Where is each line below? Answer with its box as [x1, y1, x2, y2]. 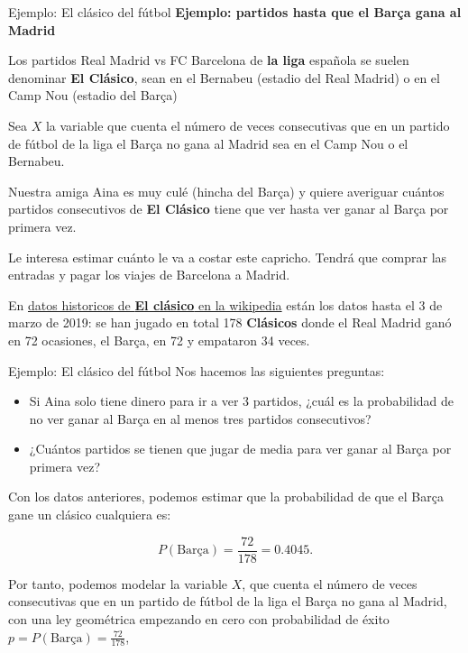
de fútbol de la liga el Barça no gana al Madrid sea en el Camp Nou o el [8, 133, 408, 152]
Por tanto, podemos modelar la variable [8, 574, 228, 593]
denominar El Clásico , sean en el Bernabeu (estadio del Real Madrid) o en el [8, 68, 440, 87]
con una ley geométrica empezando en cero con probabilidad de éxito [8, 609, 390, 628]
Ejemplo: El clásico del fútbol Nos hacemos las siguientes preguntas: [8, 361, 385, 380]
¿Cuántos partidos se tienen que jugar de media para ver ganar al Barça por [29, 439, 452, 458]
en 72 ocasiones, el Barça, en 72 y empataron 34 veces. [8, 330, 310, 349]
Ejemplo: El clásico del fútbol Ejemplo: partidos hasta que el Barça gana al [8, 3, 462, 21]
